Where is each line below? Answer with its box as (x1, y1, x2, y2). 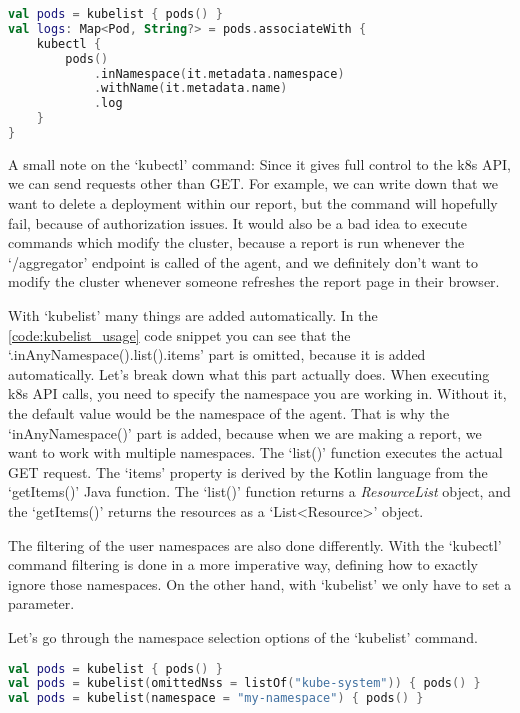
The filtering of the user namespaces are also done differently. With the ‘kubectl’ (8, 534, 502, 555)
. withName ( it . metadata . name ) (93, 81, 288, 96)
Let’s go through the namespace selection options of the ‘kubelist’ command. (8, 626, 478, 647)
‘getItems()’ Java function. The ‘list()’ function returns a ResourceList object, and (8, 481, 511, 502)
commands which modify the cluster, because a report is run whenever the (8, 232, 465, 253)
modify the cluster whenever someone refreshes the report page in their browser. (8, 271, 500, 292)
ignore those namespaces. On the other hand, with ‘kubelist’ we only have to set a (8, 573, 512, 594)
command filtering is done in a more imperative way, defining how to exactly (8, 554, 478, 575)
